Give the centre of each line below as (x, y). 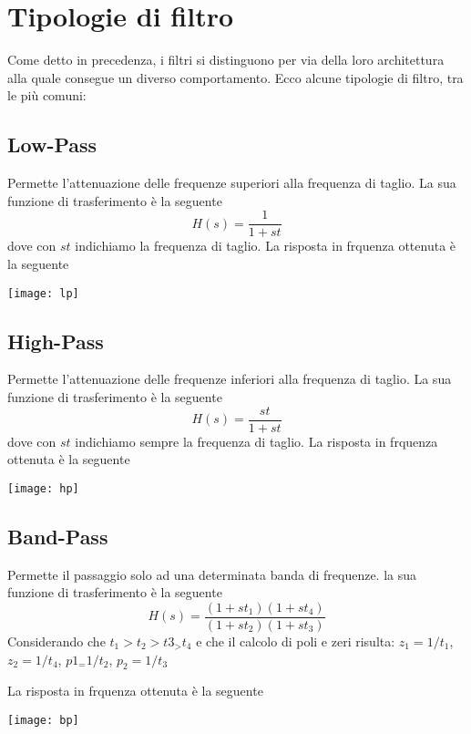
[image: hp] (43, 488)
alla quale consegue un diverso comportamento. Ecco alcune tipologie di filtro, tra (235, 77)
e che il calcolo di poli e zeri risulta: (296, 641)
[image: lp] (43, 293)
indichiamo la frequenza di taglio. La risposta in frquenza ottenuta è (266, 246)
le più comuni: (47, 95)
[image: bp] (43, 720)
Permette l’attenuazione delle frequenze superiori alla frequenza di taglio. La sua (232, 183)
